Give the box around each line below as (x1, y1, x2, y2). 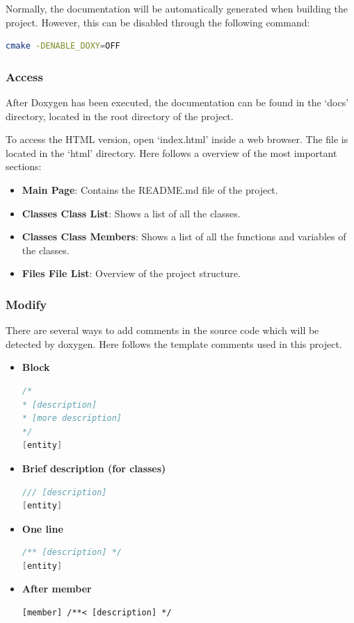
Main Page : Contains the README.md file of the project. (22, 182, 278, 197)
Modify (6, 295, 47, 313)
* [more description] (22, 413, 122, 424)
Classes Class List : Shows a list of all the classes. (22, 206, 241, 220)
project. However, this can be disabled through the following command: (6, 15, 310, 29)
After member (22, 581, 92, 596)
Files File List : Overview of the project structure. (22, 266, 241, 281)
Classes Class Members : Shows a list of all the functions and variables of (22, 229, 346, 244)
